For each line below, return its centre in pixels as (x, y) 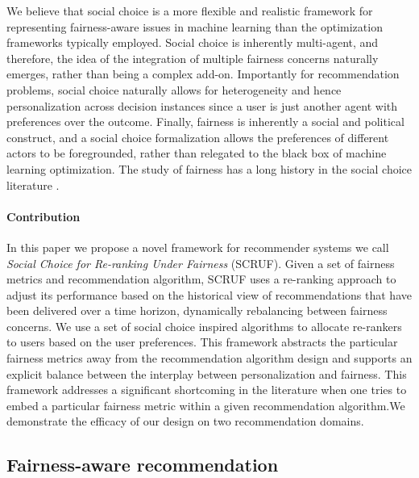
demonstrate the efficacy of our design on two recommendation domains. (185, 421)
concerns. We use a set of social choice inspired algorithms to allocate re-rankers (204, 326)
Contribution (44, 216)
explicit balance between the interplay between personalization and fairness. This (207, 373)
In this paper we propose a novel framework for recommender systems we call (198, 247)
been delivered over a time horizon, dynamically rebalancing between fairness (197, 310)
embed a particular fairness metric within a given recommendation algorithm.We (206, 405)
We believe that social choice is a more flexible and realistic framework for (190, 10)
